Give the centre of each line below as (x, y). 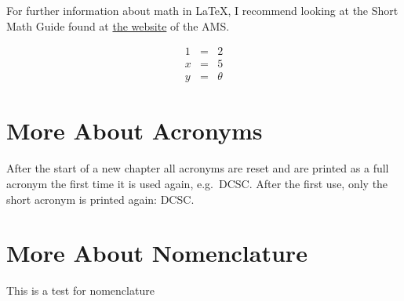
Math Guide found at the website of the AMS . (118, 25)
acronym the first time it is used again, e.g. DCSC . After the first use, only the (197, 183)
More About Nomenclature (157, 253)
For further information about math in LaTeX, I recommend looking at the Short (202, 10)
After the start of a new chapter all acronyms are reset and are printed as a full (198, 168)
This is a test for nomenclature (80, 290)
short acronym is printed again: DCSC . (100, 199)
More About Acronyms (135, 131)
